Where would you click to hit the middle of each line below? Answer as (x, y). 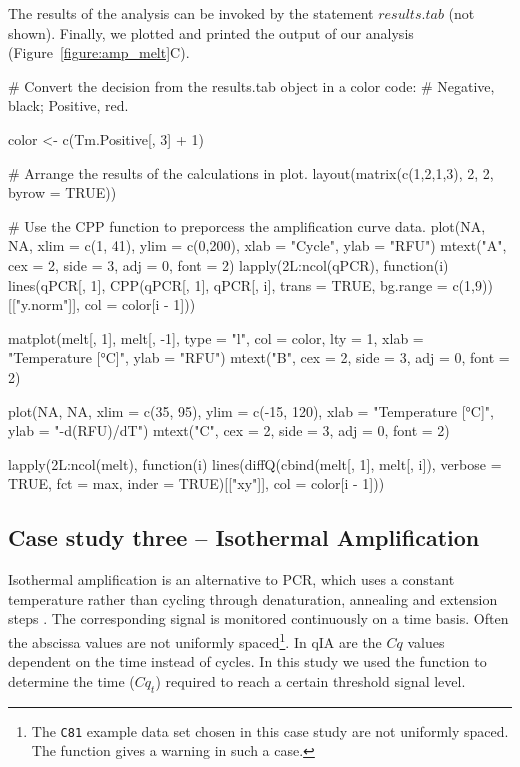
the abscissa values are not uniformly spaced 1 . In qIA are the (195, 640)
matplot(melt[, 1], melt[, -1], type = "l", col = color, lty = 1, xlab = (216, 337)
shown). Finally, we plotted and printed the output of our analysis (211, 32)
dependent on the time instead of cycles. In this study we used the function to (247, 661)
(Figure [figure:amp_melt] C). (99, 52)
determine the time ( (71, 680)
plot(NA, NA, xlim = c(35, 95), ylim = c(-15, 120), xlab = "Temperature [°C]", (251, 410)
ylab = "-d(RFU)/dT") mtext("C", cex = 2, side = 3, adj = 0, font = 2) (229, 430)
